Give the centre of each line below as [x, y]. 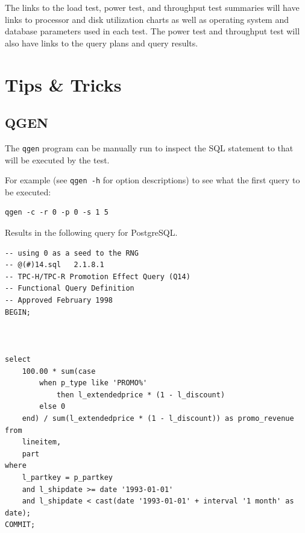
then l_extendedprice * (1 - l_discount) [141, 395]
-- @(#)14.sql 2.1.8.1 [55, 265]
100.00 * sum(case [59, 371]
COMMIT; [20, 525]
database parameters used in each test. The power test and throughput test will [152, 31]
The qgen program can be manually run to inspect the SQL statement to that [149, 147]
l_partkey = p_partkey [67, 477]
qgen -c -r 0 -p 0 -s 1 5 [57, 213]
